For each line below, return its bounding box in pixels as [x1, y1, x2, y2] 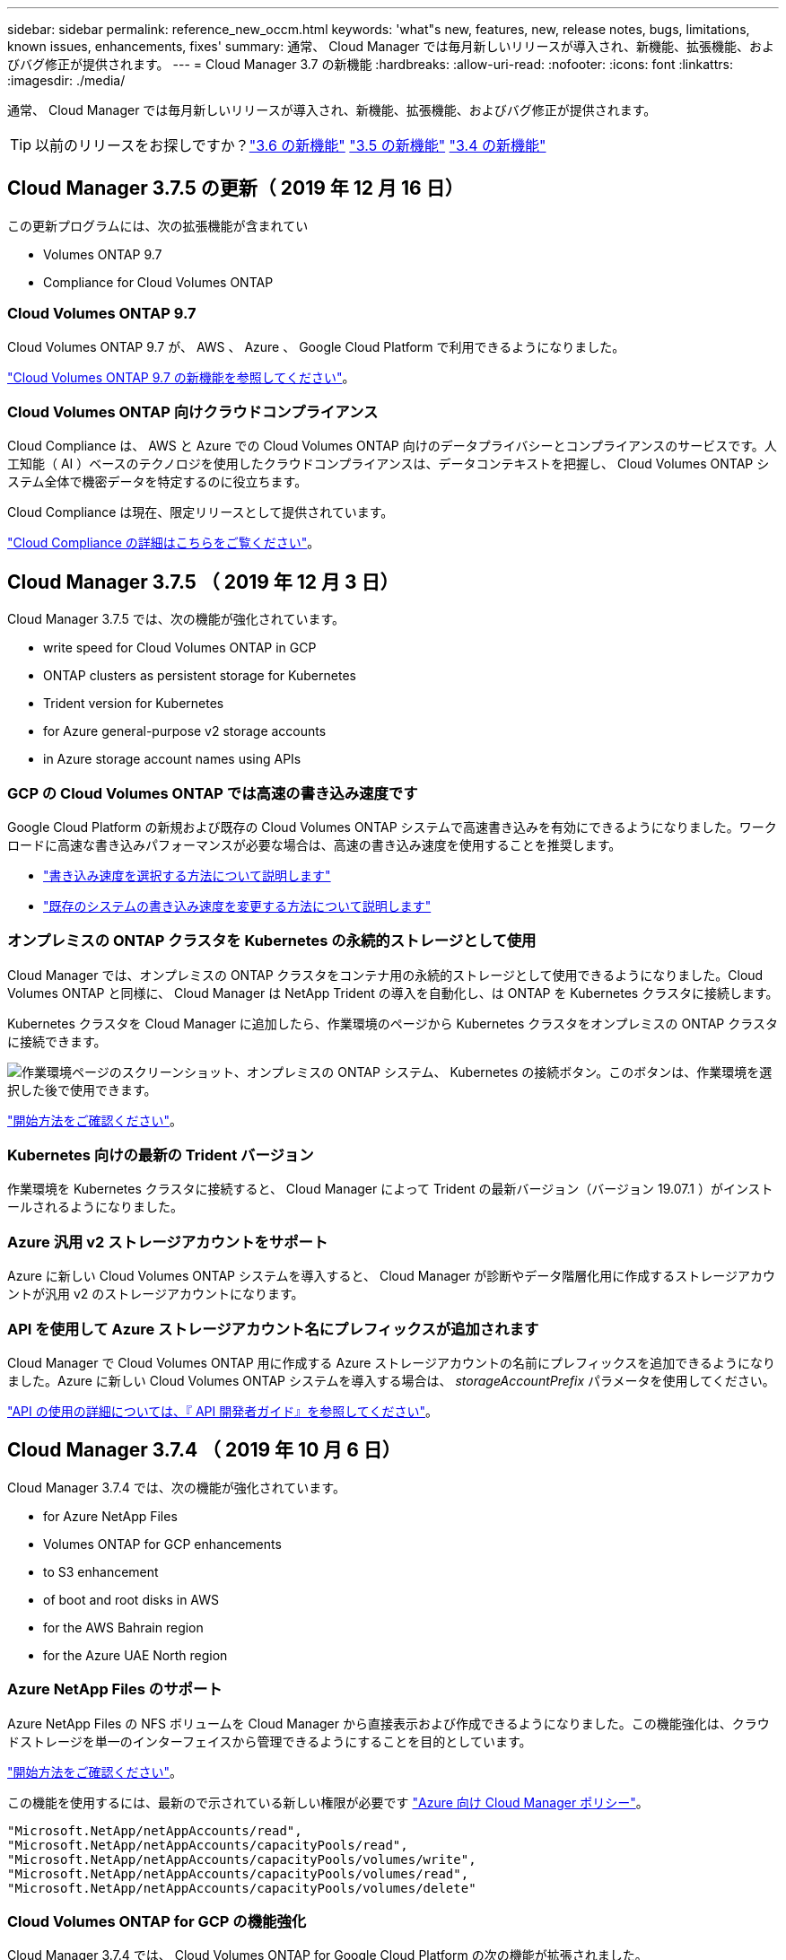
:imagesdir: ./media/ [7, 73, 126, 88]
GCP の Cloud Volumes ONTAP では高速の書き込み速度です [7, 783, 418, 802]
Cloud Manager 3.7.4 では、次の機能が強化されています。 [7, 1479, 345, 1495]
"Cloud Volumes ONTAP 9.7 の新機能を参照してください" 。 [7, 369, 355, 385]
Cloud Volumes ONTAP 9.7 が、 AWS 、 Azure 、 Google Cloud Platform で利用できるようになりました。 [7, 338, 625, 354]
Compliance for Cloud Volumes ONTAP [43, 274, 274, 290]
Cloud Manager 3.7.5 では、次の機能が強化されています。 [7, 611, 345, 627]
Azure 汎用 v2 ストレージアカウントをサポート [7, 1232, 328, 1251]
